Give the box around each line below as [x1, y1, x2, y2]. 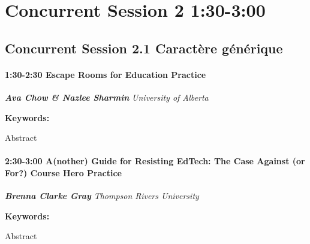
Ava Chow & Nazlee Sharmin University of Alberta [5, 91, 209, 103]
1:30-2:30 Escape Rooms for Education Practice [5, 68, 206, 80]
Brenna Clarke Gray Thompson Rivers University [5, 189, 199, 202]
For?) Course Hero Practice [5, 166, 122, 179]
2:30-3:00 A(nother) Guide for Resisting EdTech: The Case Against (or [5, 155, 305, 167]
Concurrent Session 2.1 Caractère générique [5, 38, 283, 57]
